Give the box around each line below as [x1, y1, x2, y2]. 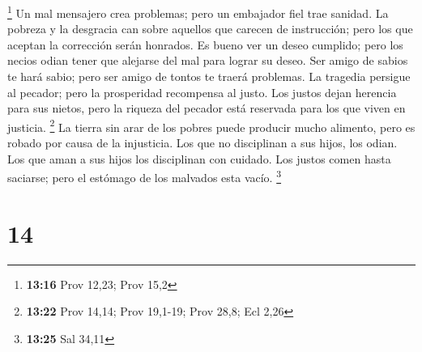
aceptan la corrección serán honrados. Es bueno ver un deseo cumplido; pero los [7, 36, 403, 53]
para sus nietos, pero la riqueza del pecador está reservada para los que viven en [7, 100, 406, 117]
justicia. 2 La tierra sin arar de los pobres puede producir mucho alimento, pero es [7, 116, 416, 135]
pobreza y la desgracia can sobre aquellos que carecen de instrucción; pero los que [7, 20, 413, 37]
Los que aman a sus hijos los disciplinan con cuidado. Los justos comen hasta [7, 150, 391, 167]
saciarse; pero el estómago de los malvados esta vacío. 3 [7, 167, 282, 185]
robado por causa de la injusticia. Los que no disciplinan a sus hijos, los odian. [7, 134, 398, 151]
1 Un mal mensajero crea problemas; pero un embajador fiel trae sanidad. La [7, 2, 389, 21]
